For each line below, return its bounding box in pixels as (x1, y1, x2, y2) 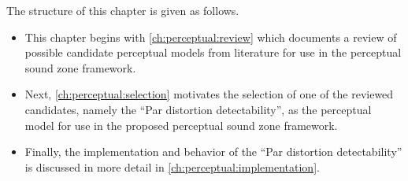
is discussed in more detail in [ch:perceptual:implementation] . (24, 158, 320, 175)
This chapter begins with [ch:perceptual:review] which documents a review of (24, 28, 397, 45)
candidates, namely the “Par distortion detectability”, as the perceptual (24, 101, 372, 117)
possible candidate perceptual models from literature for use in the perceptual (24, 44, 402, 61)
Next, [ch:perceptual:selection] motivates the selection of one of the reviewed (24, 86, 394, 102)
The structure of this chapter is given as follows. (6, 2, 239, 18)
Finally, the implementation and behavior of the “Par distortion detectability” (24, 143, 402, 160)
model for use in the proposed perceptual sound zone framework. (24, 116, 338, 133)
